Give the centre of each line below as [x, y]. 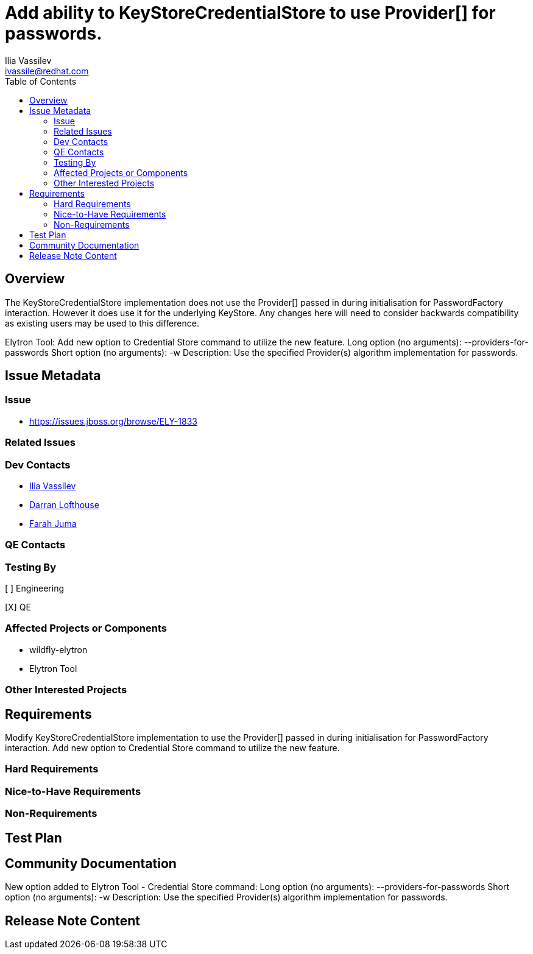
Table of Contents [41, 81]
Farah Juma [53, 523]
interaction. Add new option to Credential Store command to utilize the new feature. [172, 748]
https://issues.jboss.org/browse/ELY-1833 [113, 421]
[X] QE [18, 607]
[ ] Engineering [35, 588]
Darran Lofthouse [64, 504]
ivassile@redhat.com [47, 71]
